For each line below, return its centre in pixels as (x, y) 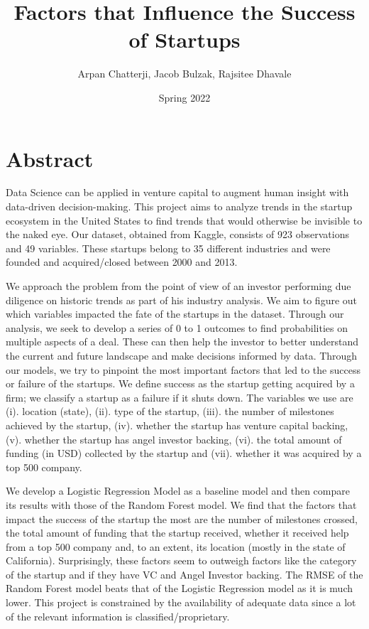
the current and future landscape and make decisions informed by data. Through (182, 355)
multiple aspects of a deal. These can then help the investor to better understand (182, 342)
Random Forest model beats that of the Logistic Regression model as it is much (180, 588)
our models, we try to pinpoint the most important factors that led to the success (183, 369)
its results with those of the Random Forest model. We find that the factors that (181, 504)
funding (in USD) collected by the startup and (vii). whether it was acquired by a (184, 453)
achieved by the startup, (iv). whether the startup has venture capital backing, (177, 425)
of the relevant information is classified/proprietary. (118, 616)
